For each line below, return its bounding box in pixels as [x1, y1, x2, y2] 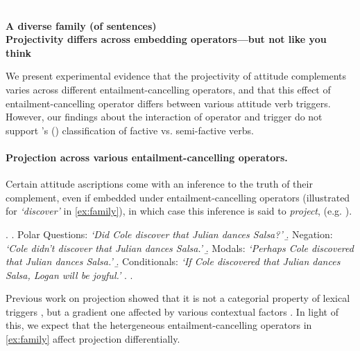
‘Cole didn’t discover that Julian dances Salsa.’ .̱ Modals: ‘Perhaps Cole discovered [6, 240, 354, 255]
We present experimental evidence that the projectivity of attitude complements [6, 69, 347, 83]
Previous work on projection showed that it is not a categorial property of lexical [6, 291, 350, 305]
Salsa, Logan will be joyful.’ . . [6, 267, 133, 282]
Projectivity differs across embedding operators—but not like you [6, 32, 327, 46]
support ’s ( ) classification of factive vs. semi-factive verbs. [6, 123, 254, 137]
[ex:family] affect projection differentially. [6, 332, 180, 346]
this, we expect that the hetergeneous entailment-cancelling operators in [6, 318, 312, 332]
